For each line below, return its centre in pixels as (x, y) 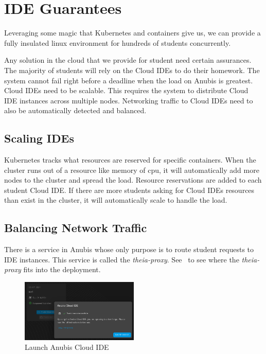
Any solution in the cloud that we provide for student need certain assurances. (128, 60)
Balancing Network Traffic (76, 228)
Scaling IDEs (39, 138)
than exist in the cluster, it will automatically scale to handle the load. (116, 200)
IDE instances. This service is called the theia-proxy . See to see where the (122, 259)
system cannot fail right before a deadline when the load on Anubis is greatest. (129, 80)
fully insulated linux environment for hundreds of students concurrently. (118, 42)
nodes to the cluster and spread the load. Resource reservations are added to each (133, 180)
